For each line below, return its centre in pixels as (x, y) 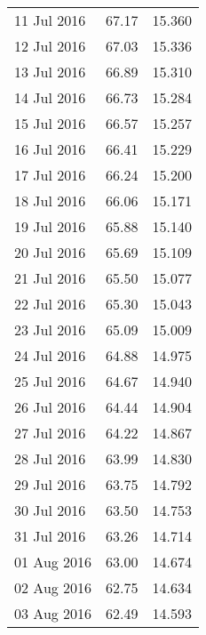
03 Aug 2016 (53, 613)
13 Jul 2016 (50, 72)
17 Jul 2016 (50, 175)
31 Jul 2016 (50, 536)
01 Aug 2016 (53, 562)
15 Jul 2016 (50, 123)
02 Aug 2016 (53, 587)
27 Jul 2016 (50, 433)
